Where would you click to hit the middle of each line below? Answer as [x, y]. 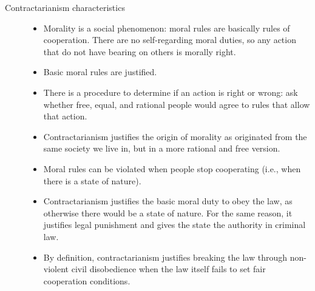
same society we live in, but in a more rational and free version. [162, 148]
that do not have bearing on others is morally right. [140, 51]
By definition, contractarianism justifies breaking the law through [165, 257]
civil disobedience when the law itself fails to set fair [168, 269]
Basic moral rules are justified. [100, 72]
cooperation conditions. [87, 280]
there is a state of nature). [92, 180]
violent [56, 269]
